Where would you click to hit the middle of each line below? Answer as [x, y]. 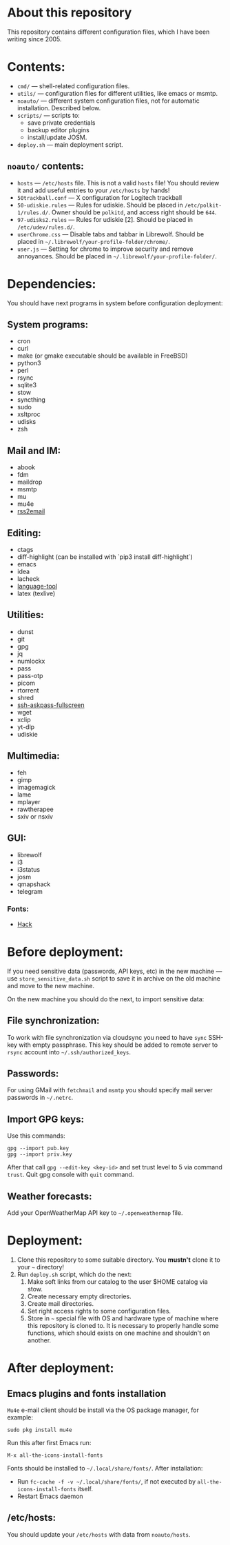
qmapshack [34, 884]
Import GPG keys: [46, 1119]
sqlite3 [27, 385]
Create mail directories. [61, 1303]
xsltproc [29, 414]
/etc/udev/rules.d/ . [46, 227]
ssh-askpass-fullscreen [51, 705]
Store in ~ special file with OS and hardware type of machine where [123, 1318]
